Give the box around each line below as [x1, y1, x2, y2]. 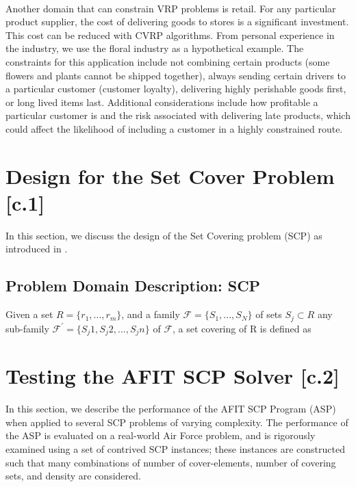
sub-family [5, 321, 49, 335]
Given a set [5, 307, 53, 321]
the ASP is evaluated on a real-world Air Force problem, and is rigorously [5, 428, 316, 443]
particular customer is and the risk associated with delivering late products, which [5, 108, 351, 122]
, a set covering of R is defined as [173, 321, 311, 335]
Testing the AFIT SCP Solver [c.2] [5, 362, 340, 390]
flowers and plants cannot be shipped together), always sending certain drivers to [5, 68, 346, 82]
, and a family [121, 307, 180, 321]
